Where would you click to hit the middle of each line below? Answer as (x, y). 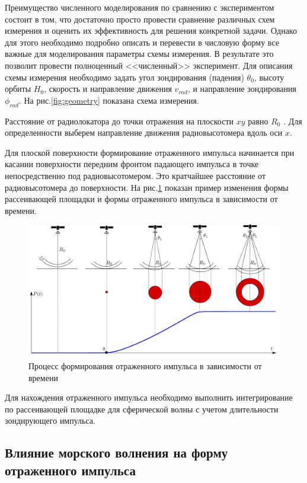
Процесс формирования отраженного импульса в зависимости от (145, 365)
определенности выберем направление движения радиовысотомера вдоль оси (144, 132)
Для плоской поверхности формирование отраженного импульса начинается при (150, 152)
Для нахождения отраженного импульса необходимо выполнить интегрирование (149, 397)
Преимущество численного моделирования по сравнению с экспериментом (140, 7)
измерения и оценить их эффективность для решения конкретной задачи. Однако (151, 31)
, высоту (269, 77)
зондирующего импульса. (50, 420)
